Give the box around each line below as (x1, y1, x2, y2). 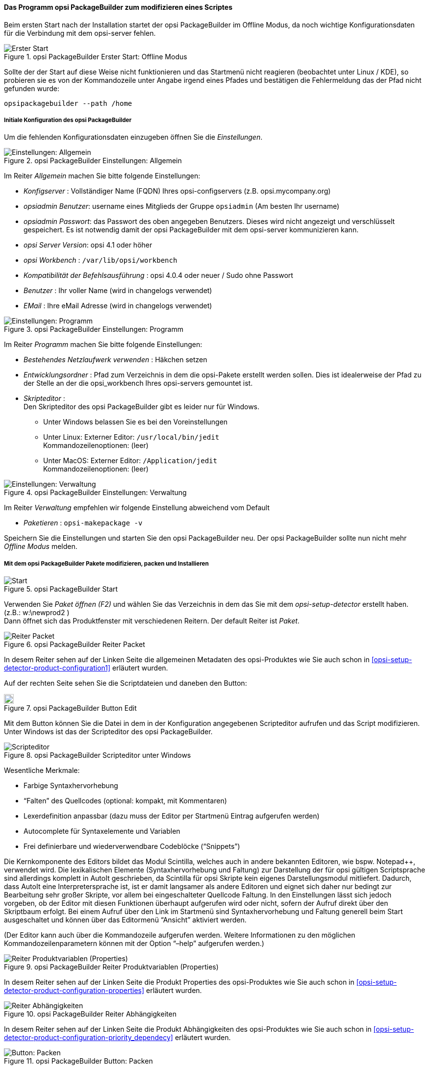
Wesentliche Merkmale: (4, 766, 80, 775)
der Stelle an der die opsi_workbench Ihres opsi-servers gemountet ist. (24, 379, 253, 388)
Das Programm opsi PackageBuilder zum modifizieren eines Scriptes (4, 3, 233, 11)
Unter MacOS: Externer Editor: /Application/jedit (43, 456, 217, 465)
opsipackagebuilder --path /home (4, 99, 132, 107)
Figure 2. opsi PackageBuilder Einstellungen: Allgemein (4, 156, 182, 165)
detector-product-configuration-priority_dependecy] (4, 1033, 173, 1042)
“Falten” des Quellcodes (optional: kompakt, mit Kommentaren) (24, 796, 227, 805)
